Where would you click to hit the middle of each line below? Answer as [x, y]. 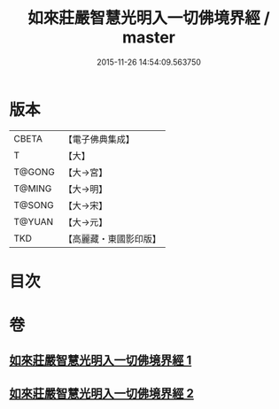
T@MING [33, 189]
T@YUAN [34, 221]
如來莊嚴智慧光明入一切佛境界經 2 [102, 394]
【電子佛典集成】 [99, 139]
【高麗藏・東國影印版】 [112, 238]
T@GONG [34, 172]
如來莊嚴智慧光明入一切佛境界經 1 [101, 361]
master [149, 38]
